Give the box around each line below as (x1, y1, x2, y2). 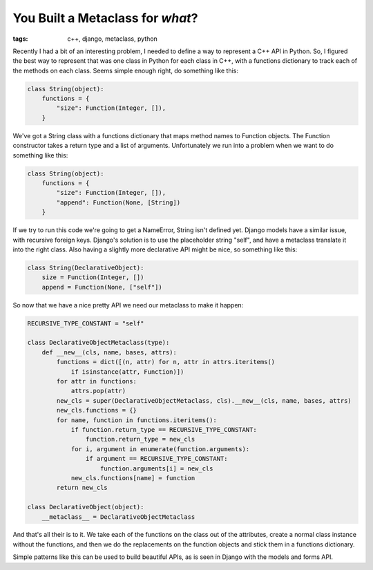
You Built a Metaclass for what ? (12, 10, 198, 26)
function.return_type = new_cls (85, 435, 195, 444)
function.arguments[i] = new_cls (100, 464, 213, 473)
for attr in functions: (56, 377, 137, 386)
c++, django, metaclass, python (67, 35, 158, 43)
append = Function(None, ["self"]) (41, 283, 162, 291)
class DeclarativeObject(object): (27, 503, 144, 511)
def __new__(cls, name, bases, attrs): (41, 348, 178, 356)
